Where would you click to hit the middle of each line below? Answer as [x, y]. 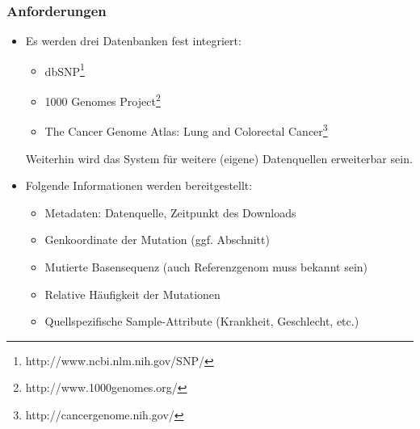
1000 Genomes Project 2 [103, 100]
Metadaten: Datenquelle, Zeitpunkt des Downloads [170, 212]
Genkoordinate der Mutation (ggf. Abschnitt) [157, 240]
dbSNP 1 [65, 69]
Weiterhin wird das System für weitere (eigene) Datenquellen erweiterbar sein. [219, 158]
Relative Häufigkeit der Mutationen [132, 294]
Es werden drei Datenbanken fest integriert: [133, 41]
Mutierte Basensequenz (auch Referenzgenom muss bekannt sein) [206, 266]
